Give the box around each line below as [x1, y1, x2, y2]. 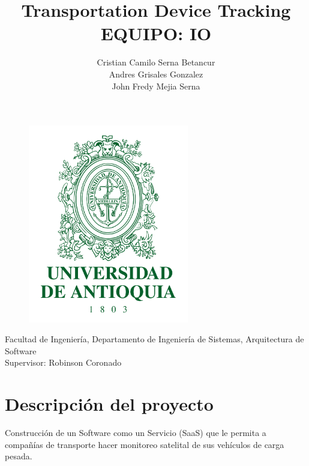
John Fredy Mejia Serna [112, 79, 200, 92]
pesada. [5, 450, 32, 462]
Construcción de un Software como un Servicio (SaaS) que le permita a [5, 426, 266, 439]
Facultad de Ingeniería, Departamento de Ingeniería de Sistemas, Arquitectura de [5, 333, 304, 345]
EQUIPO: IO [100, 21, 212, 46]
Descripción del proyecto [5, 392, 214, 416]
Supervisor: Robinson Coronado [5, 356, 122, 369]
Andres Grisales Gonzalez [109, 67, 203, 80]
